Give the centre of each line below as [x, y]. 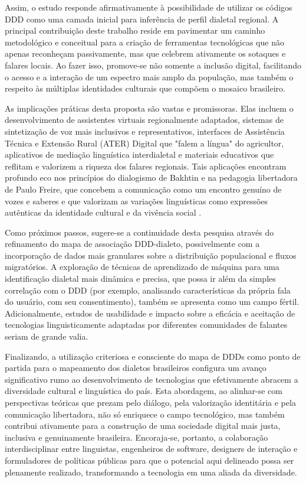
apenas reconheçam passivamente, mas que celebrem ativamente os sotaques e [145, 53]
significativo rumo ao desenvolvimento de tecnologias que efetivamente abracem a [152, 379]
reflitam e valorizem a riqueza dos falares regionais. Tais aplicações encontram [146, 166]
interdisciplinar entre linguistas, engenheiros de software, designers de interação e [151, 449]
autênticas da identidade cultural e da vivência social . [103, 212]
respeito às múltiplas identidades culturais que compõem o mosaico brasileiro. [145, 88]
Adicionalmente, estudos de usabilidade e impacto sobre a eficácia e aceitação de [150, 313]
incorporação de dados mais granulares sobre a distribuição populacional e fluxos [151, 255]
